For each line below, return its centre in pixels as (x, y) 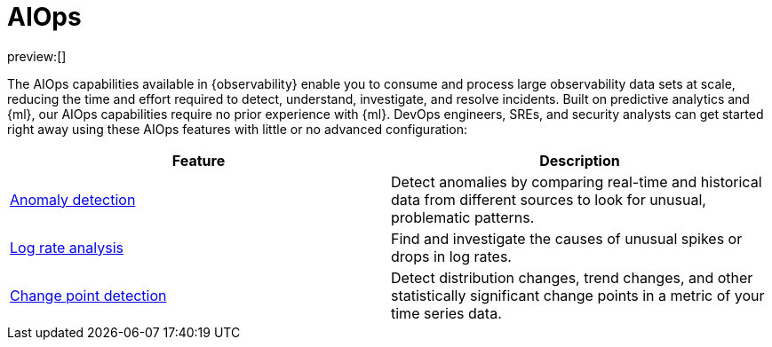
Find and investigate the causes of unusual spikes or (567, 238)
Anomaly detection (73, 199)
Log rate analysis (67, 247)
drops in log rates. (451, 256)
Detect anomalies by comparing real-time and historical (577, 181)
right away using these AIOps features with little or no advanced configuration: (237, 129)
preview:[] (37, 56)
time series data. (446, 313)
